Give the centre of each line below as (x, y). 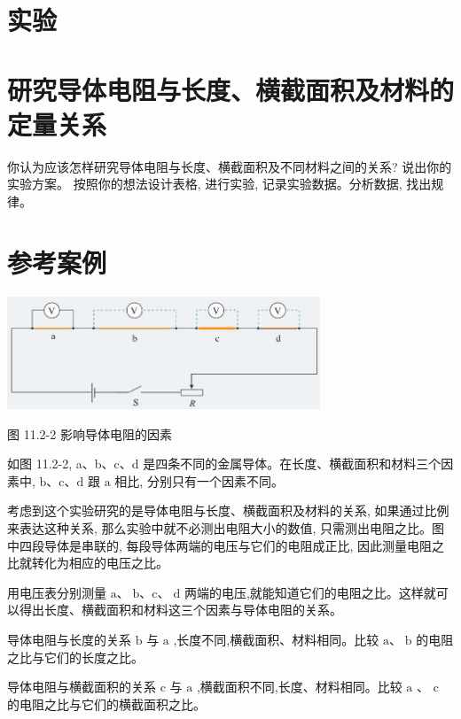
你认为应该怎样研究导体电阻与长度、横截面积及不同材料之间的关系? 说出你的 (230, 166)
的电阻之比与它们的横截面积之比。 (106, 704)
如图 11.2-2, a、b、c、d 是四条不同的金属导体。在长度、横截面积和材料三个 (224, 464)
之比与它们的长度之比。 (75, 657)
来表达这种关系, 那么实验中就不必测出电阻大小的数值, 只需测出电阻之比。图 (226, 528)
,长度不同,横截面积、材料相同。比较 (276, 639)
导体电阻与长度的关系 (69, 639)
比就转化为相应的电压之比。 (88, 563)
